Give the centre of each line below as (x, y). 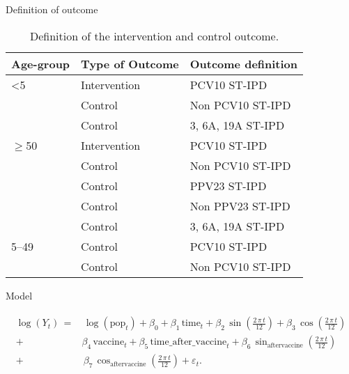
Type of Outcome (130, 63)
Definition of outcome (52, 9)
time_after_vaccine (188, 342)
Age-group (41, 63)
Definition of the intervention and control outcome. (154, 36)
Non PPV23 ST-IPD (240, 205)
